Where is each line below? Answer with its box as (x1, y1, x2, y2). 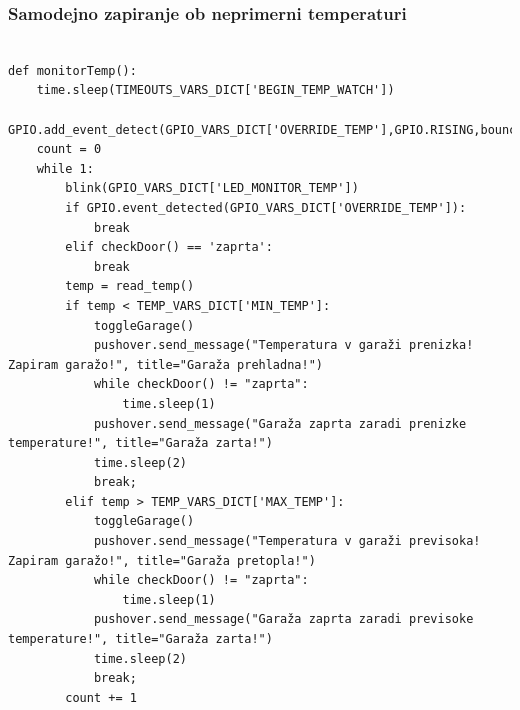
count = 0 (36, 142, 102, 157)
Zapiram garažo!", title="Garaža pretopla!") (8, 553, 316, 568)
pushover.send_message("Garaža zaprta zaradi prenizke (93, 416, 467, 431)
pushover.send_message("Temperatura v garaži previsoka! (93, 534, 481, 549)
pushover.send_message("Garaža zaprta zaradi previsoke (93, 612, 474, 627)
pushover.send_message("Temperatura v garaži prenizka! (93, 338, 474, 353)
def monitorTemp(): (8, 63, 137, 78)
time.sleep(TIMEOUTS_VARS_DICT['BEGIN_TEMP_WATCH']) (36, 83, 395, 98)
